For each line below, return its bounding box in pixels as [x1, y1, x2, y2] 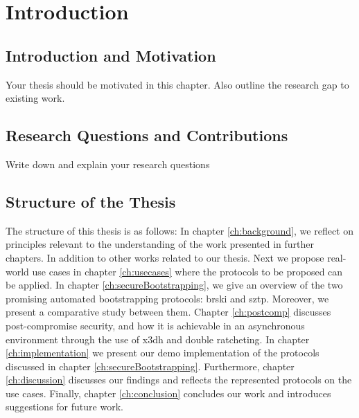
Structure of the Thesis [6, 190, 176, 212]
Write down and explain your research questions [6, 156, 210, 171]
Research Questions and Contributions [6, 125, 288, 146]
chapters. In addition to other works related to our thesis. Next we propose [6, 250, 324, 264]
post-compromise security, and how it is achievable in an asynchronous [6, 318, 305, 332]
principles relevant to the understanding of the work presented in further [6, 237, 315, 251]
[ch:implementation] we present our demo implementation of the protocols [6, 345, 319, 360]
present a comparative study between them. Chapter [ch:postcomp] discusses [6, 305, 331, 319]
